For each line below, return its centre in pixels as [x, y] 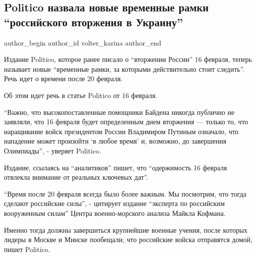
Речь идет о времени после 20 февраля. [63, 78]
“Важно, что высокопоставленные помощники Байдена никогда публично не [119, 112]
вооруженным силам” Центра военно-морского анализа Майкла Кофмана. [115, 213]
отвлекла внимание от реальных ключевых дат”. [76, 177]
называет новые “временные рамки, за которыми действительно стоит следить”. [124, 69]
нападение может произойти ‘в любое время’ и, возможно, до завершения [115, 141]
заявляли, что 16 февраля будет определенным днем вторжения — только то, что [126, 122]
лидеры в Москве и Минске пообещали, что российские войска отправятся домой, [128, 239]
